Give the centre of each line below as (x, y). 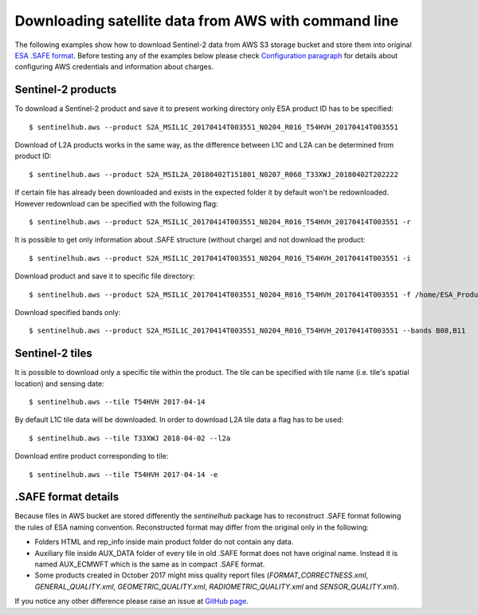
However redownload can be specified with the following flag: (116, 203)
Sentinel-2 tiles (53, 354)
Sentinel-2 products (66, 90)
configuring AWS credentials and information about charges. (114, 67)
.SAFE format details (67, 497)
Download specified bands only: (68, 312)
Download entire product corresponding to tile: (92, 456)
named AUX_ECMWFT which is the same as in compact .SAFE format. (150, 564)
